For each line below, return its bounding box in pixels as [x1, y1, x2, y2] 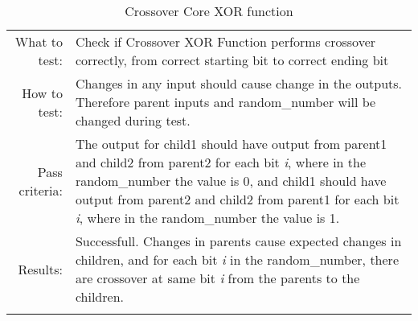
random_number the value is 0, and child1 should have [75, 171, 387, 190]
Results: [18, 259, 63, 278]
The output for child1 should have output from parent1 [75, 134, 387, 153]
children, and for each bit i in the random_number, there [75, 250, 399, 269]
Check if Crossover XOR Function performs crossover [75, 32, 376, 51]
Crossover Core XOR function [125, 2, 293, 20]
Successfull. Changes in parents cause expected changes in [75, 232, 402, 250]
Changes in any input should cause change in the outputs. [75, 74, 403, 93]
